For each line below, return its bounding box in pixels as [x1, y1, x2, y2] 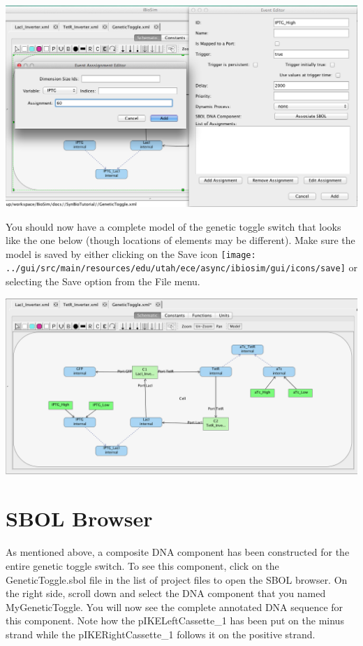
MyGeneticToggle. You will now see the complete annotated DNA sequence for [6, 599, 343, 614]
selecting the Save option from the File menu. [6, 274, 200, 289]
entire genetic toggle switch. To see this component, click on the [6, 558, 279, 573]
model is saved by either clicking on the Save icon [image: [6, 246, 256, 261]
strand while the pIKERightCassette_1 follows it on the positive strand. [6, 626, 316, 641]
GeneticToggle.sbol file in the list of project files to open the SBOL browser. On [6, 572, 348, 587]
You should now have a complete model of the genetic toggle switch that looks [6, 219, 341, 234]
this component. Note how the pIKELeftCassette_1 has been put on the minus [6, 613, 344, 628]
